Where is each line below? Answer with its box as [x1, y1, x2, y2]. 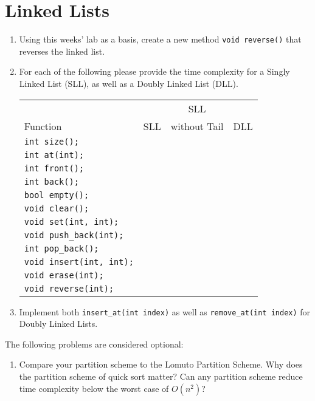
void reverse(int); [24, 283, 114, 293]
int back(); [24, 176, 79, 187]
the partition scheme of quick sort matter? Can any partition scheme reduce [19, 370, 303, 382]
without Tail [170, 118, 224, 133]
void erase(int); [24, 270, 104, 280]
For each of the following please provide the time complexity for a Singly [19, 65, 290, 78]
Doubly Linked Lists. [19, 317, 98, 330]
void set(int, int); [24, 216, 119, 227]
